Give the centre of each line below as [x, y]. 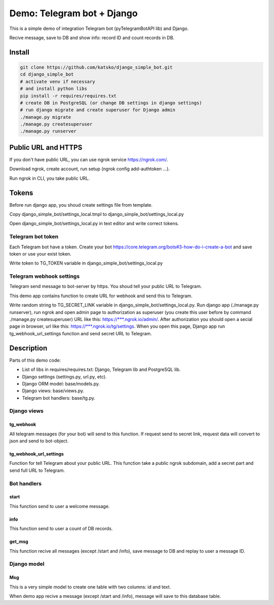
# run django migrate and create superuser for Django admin [98, 110]
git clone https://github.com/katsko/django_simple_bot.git [96, 67]
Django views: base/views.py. [53, 391]
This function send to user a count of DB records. [61, 529]
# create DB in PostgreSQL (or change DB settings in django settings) [111, 103]
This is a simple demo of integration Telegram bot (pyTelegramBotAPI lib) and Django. [99, 28]
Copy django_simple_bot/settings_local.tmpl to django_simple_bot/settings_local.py [97, 214]
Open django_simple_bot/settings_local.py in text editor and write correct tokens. [94, 224]
